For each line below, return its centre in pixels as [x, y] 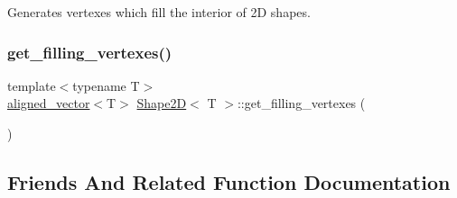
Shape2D [162, 103]
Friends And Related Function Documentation [229, 181]
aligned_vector [49, 103]
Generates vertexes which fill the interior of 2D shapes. [159, 12]
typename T [106, 85]
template [32, 85]
